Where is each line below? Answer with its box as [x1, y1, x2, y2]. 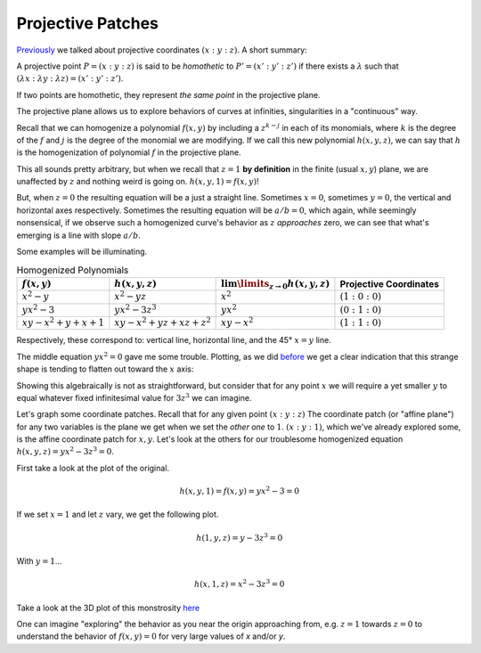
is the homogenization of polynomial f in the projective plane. [16, 147, 241, 158]
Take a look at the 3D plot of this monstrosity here [16, 602, 200, 613]
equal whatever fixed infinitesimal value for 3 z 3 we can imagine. [16, 392, 252, 403]
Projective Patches [16, 13, 159, 33]
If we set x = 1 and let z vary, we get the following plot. [16, 509, 219, 520]
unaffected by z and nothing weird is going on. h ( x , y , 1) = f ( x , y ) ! [16, 176, 260, 187]
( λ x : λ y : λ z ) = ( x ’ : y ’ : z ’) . [16, 73, 124, 84]
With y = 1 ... [16, 556, 62, 567]
